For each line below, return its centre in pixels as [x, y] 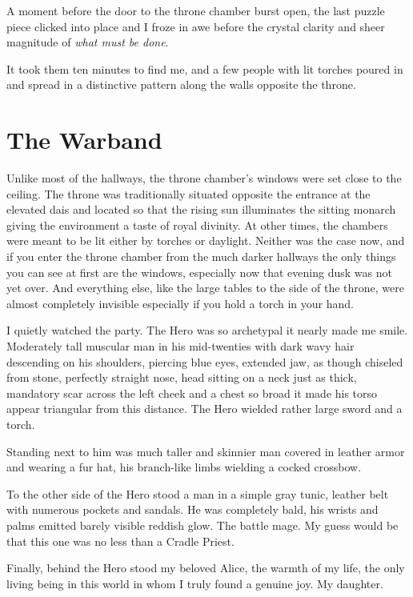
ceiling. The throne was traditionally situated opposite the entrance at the [188, 193]
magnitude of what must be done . [88, 42]
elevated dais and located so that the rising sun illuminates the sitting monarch [201, 209]
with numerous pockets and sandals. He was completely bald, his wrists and [192, 509]
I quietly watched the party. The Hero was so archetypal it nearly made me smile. [207, 330]
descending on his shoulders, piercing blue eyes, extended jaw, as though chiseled [205, 361]
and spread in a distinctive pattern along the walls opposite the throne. [181, 84]
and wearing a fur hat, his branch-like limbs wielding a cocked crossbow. [184, 467]
